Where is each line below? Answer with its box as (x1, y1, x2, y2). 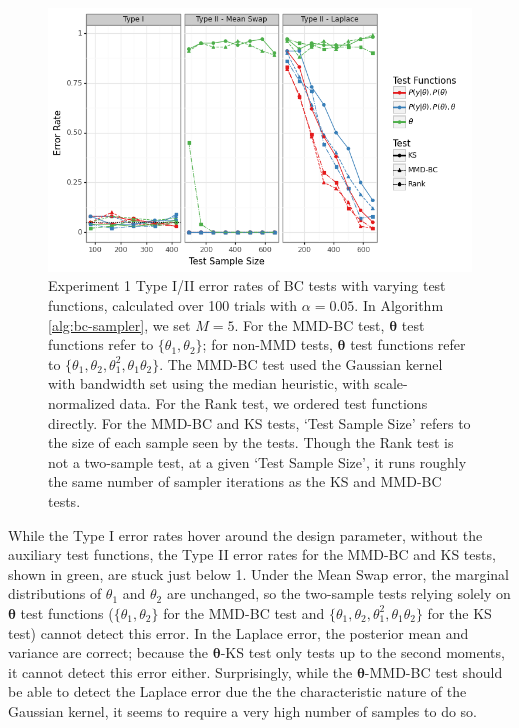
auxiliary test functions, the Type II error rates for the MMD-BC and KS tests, (8, 544, 496, 565)
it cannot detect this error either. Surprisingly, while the (8, 661, 353, 682)
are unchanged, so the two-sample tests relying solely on (166, 583, 511, 604)
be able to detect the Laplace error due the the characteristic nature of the (8, 681, 467, 702)
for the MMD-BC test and (163, 602, 325, 623)
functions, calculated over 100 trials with (48, 295, 298, 316)
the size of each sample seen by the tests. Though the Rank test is (48, 432, 454, 453)
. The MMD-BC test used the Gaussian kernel (159, 353, 443, 374)
